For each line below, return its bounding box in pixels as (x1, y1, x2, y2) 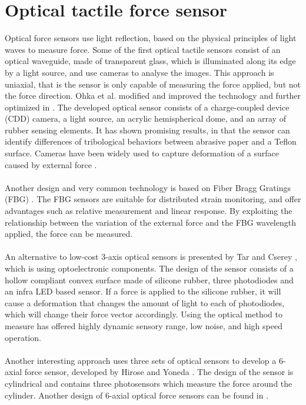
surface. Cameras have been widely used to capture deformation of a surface (5, 147, 279, 159)
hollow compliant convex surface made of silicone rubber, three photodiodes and (5, 273, 294, 286)
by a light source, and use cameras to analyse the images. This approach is (5, 66, 274, 78)
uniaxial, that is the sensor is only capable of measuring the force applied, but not (5, 78, 301, 90)
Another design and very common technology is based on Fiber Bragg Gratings (5, 181, 291, 193)
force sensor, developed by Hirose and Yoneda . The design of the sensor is (24, 366, 294, 378)
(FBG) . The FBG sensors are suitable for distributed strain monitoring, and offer (5, 193, 301, 205)
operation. (5, 331, 41, 343)
